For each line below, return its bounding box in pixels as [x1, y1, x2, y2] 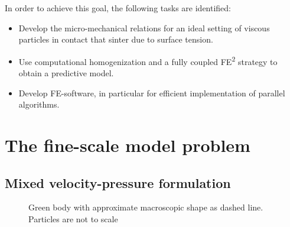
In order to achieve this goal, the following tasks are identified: [5, 2, 232, 14]
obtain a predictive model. [18, 67, 114, 79]
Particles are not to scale [28, 212, 118, 225]
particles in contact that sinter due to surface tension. [18, 33, 213, 46]
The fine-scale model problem [5, 133, 250, 157]
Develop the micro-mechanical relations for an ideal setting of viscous [18, 21, 270, 34]
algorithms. [18, 98, 60, 111]
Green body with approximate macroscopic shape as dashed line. [28, 201, 263, 213]
